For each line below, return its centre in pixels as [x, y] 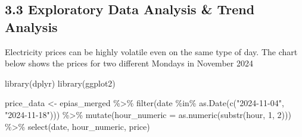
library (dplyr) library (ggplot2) [60, 83]
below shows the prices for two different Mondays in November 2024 [129, 63]
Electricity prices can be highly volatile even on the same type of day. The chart [151, 51]
